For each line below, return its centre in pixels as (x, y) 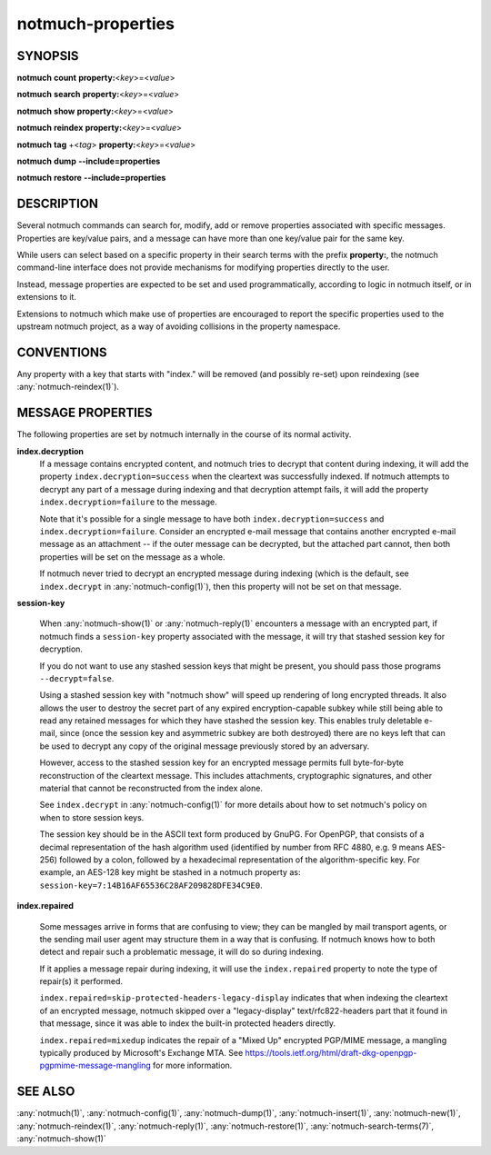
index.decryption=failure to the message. (128, 502)
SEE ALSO (46, 1092)
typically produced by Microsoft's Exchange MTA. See (141, 1053)
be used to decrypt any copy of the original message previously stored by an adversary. (205, 746)
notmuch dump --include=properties (89, 161)
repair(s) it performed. (81, 981)
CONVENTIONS (62, 352)
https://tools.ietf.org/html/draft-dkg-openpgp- (331, 1053)
